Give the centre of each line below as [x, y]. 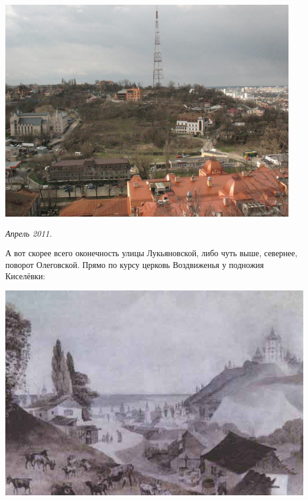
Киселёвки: [25, 276]
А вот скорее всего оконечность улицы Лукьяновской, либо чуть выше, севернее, [151, 253]
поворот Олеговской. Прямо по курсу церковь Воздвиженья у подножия [135, 264]
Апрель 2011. [29, 233]
